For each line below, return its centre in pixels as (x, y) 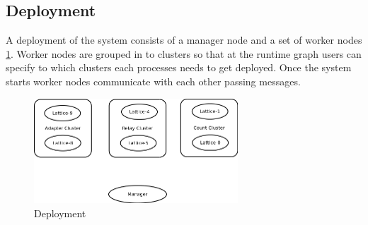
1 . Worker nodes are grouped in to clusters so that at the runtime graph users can (184, 53)
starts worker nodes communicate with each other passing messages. (153, 81)
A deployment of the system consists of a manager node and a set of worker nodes (184, 40)
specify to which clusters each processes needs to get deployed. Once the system (179, 67)
